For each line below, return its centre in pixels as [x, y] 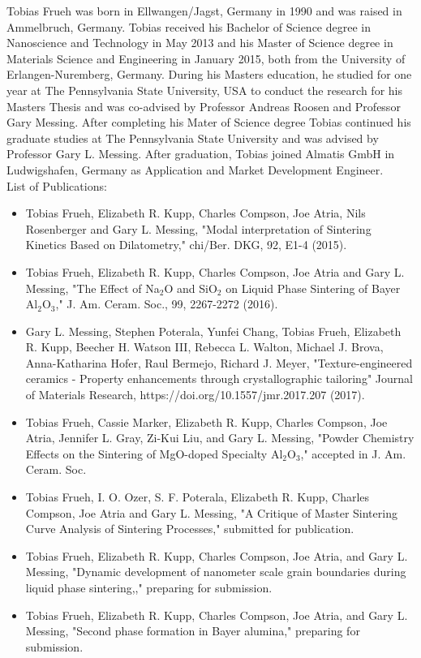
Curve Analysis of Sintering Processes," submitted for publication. [190, 529]
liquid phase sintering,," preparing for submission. [149, 587]
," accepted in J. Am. [353, 453]
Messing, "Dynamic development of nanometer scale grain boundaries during [216, 572]
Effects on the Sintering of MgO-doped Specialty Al [154, 453]
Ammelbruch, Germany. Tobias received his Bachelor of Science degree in [189, 26]
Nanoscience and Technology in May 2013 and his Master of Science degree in [200, 43]
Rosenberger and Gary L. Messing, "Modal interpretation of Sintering [198, 228]
